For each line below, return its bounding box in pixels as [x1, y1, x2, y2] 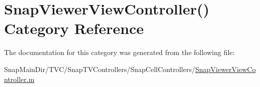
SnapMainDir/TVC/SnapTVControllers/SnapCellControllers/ [4, 63, 196, 74]
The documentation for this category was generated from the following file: [4, 47, 235, 57]
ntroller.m [4, 73, 35, 84]
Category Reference [4, 18, 144, 38]
